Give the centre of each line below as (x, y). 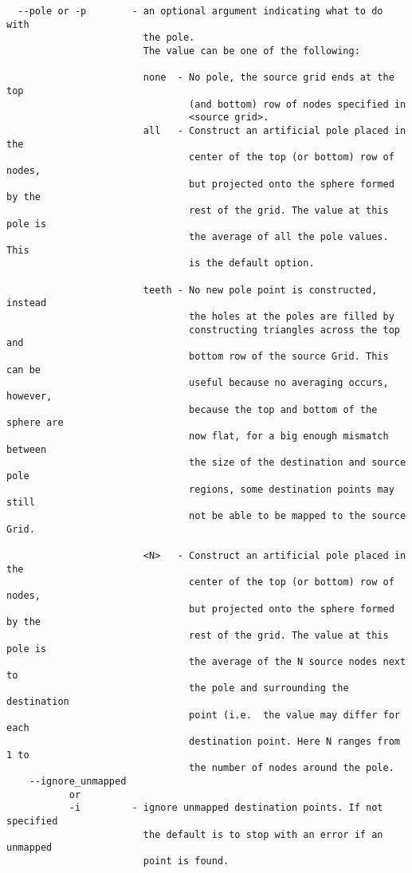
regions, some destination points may (292, 489)
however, (29, 397)
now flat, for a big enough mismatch (289, 436)
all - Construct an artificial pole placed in (275, 130)
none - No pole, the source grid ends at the (269, 78)
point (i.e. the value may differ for (294, 715)
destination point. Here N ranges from (294, 742)
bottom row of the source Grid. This (289, 357)
